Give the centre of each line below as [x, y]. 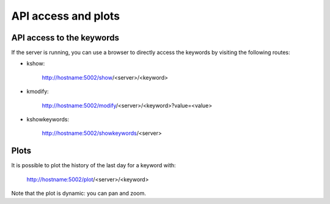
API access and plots [66, 16]
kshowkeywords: [48, 119]
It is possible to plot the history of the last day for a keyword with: [94, 165]
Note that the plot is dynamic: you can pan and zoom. [79, 194]
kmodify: [38, 91]
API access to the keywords [65, 38]
